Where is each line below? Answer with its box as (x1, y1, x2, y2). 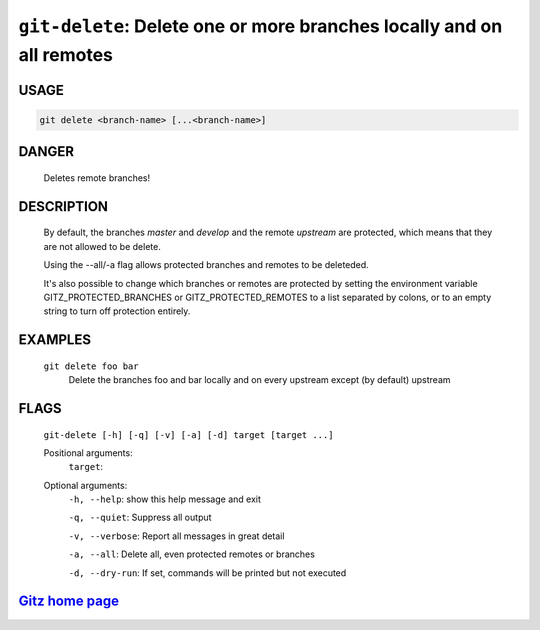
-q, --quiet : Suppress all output (68, 511, 212, 524)
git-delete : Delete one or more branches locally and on (18, 15, 503, 37)
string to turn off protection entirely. (43, 305, 191, 317)
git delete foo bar (43, 360, 139, 372)
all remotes (18, 43, 114, 66)
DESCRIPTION (18, 198, 109, 215)
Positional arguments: (43, 446, 134, 459)
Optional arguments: (43, 479, 128, 491)
